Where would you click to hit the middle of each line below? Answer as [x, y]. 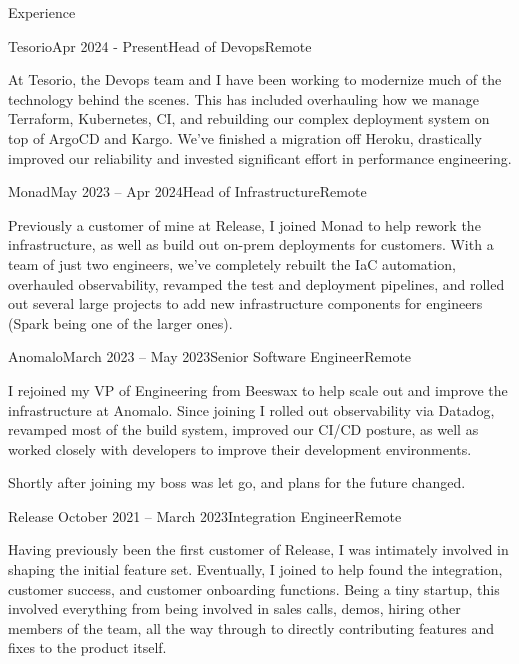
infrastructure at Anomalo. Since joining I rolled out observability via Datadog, [251, 409]
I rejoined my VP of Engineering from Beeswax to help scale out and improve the [258, 389]
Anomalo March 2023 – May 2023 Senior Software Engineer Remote [210, 356]
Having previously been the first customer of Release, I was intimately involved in [258, 549]
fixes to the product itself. [87, 647]
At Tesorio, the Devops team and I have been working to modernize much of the [255, 79]
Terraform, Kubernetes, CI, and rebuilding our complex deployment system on [249, 118]
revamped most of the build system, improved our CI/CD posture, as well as [243, 429]
